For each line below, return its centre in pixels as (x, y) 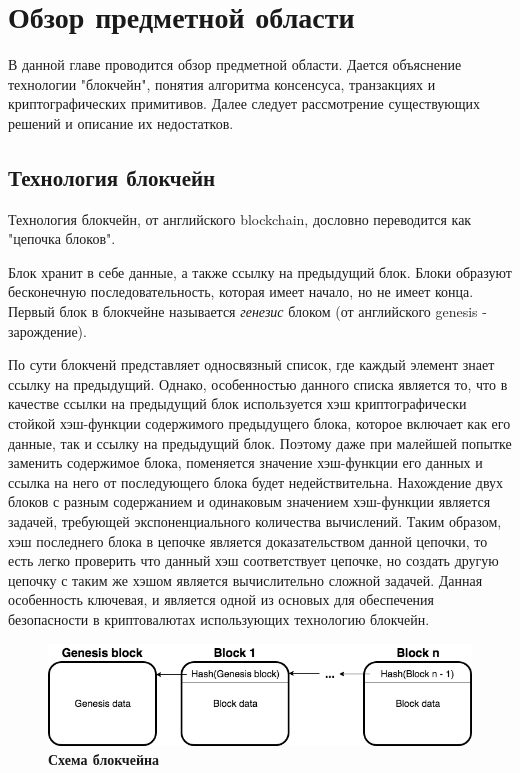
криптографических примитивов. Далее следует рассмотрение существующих (244, 103)
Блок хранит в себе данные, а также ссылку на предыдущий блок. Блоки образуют (260, 271)
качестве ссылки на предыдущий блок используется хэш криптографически (237, 403)
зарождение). (47, 330)
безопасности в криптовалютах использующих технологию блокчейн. (219, 618)
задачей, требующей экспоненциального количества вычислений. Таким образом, (255, 521)
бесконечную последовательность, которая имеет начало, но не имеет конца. (241, 291)
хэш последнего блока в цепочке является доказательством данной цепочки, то (248, 540)
